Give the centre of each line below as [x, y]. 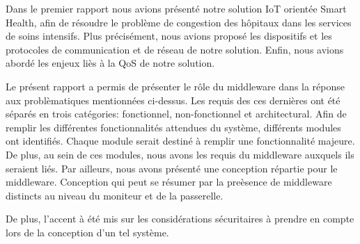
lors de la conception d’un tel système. [87, 232]
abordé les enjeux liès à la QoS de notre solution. [110, 63]
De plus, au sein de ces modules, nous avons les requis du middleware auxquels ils [180, 154]
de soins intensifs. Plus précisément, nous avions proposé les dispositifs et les [169, 36]
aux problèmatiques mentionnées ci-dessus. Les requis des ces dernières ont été [173, 100]
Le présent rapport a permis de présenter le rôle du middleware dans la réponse [175, 86]
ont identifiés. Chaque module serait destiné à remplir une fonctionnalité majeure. [180, 141]
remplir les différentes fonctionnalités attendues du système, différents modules [173, 127]
